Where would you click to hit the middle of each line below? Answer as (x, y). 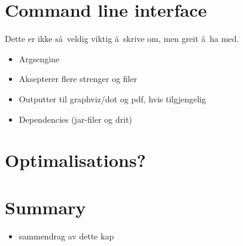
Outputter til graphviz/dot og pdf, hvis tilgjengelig (112, 98)
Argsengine (39, 58)
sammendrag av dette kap (66, 236)
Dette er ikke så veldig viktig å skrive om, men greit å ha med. (122, 39)
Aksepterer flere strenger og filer (78, 79)
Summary (45, 207)
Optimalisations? (75, 160)
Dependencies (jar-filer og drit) (75, 119)
